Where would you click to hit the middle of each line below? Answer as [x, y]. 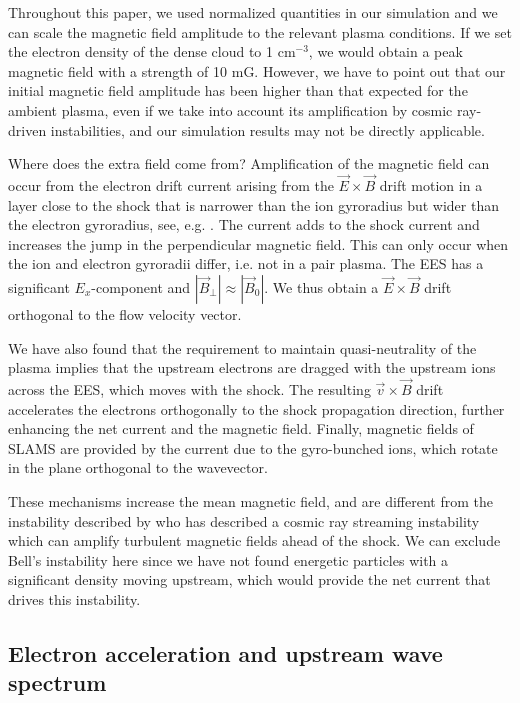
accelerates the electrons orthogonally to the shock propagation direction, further [256, 408]
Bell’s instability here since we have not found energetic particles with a [228, 559]
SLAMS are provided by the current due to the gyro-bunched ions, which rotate [253, 447]
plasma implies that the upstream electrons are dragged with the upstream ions [252, 367]
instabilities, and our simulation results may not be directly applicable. [267, 129]
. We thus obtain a [321, 286]
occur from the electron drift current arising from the [171, 184]
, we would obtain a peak [385, 51]
